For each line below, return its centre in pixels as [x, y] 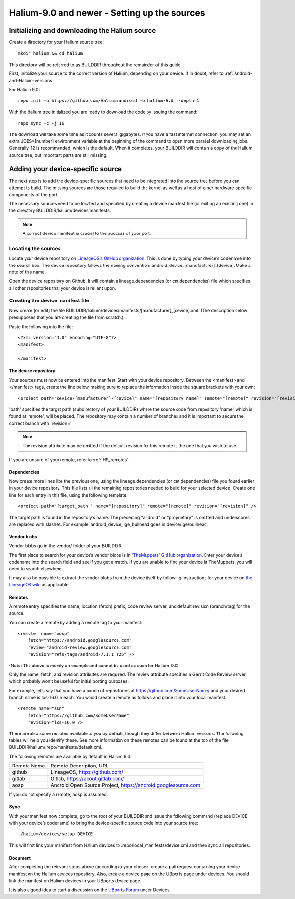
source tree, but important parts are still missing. [58, 155]
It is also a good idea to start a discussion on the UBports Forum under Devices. [90, 890]
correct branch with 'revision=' [40, 423]
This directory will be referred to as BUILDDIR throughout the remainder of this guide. [95, 65]
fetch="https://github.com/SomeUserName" [79, 715]
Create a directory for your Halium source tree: [57, 42]
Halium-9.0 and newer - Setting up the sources [107, 13]
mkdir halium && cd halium [50, 53]
